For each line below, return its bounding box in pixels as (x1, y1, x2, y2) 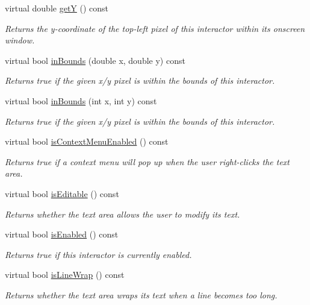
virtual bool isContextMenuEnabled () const (5, 135, 169, 148)
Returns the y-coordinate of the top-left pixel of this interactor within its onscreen (5, 22, 305, 34)
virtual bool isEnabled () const (5, 228, 119, 241)
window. (5, 34, 35, 46)
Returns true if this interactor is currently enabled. (5, 248, 192, 260)
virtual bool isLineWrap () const (5, 268, 125, 281)
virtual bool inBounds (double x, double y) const (5, 54, 185, 66)
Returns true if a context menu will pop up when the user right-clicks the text (5, 155, 290, 168)
